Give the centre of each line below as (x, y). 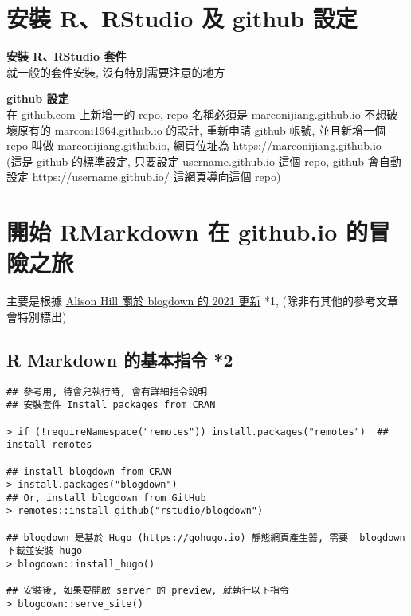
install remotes (49, 445)
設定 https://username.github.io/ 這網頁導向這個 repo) (144, 177)
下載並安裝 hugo (45, 551)
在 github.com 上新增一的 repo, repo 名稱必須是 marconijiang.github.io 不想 (197, 114)
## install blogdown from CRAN (89, 471)
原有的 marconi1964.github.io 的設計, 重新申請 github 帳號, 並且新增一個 (202, 129)
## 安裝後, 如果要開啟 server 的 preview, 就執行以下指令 (148, 591)
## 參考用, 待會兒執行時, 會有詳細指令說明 (107, 392)
